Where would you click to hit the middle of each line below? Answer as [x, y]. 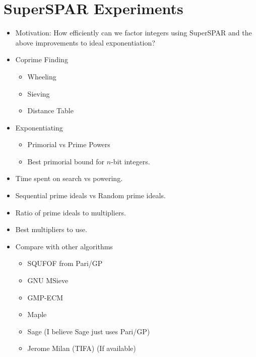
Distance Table [50, 110]
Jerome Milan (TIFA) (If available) [82, 348]
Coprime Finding [42, 59]
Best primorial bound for [66, 161]
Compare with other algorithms [64, 246]
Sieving [39, 93]
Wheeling [42, 76]
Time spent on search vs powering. [69, 178]
